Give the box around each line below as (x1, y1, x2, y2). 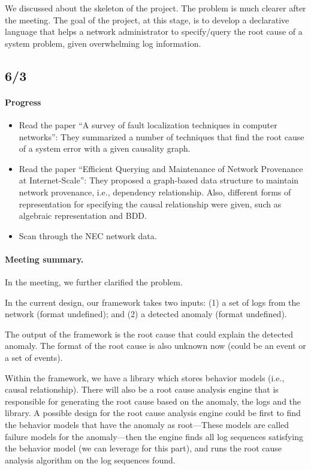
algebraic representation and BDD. (19, 209, 147, 222)
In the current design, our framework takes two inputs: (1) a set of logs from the (5, 296, 300, 308)
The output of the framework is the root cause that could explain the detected (5, 327, 293, 340)
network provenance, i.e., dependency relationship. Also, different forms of (19, 185, 291, 198)
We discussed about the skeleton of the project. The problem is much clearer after (5, 2, 306, 14)
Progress (5, 95, 41, 108)
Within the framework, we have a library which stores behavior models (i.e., (5, 371, 285, 384)
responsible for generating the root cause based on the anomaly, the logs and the (5, 394, 301, 407)
